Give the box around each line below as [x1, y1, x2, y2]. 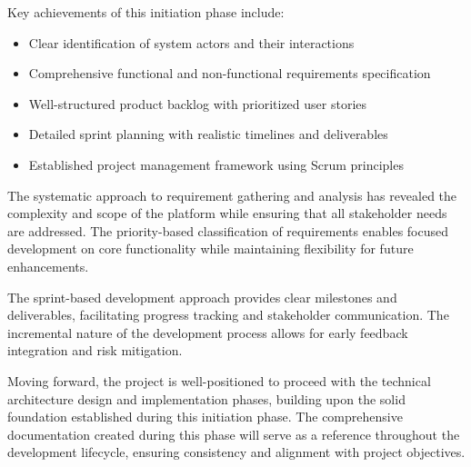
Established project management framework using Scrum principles [28, 154, 404, 174]
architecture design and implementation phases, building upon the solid [7, 389, 406, 408]
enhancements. [7, 256, 89, 275]
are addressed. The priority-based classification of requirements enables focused [7, 221, 448, 240]
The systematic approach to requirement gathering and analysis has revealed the [7, 185, 457, 204]
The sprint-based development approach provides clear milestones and [7, 287, 397, 306]
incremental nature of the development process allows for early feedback [7, 323, 408, 342]
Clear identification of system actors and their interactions [28, 33, 355, 52]
